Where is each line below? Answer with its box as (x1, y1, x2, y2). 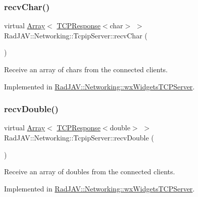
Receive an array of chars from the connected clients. (4, 64, 168, 74)
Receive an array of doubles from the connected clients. (4, 166, 175, 177)
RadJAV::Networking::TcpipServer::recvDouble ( (4, 132, 154, 142)
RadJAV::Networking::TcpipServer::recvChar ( (4, 30, 147, 40)
